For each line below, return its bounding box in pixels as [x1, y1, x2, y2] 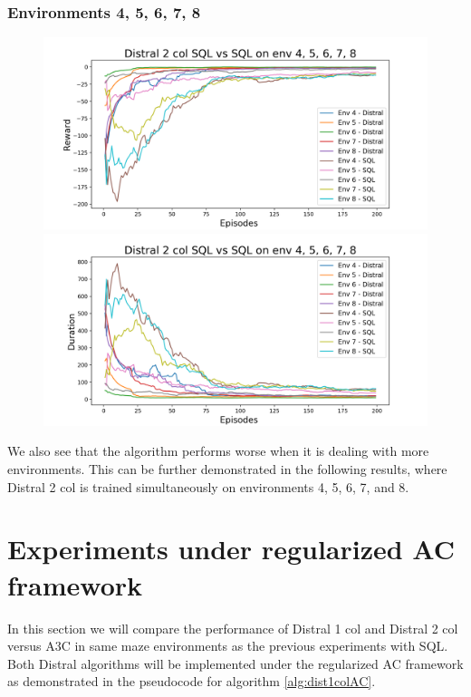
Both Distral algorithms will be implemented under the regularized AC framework [7, 653, 464, 673]
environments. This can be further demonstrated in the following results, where [7, 460, 447, 478]
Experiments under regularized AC [7, 530, 456, 567]
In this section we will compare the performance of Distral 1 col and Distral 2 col [7, 618, 458, 637]
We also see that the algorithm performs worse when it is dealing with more [7, 441, 429, 460]
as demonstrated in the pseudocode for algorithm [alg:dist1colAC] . [7, 672, 376, 691]
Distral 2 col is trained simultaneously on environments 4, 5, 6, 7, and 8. [7, 477, 409, 496]
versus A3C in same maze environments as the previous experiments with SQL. [7, 636, 448, 655]
